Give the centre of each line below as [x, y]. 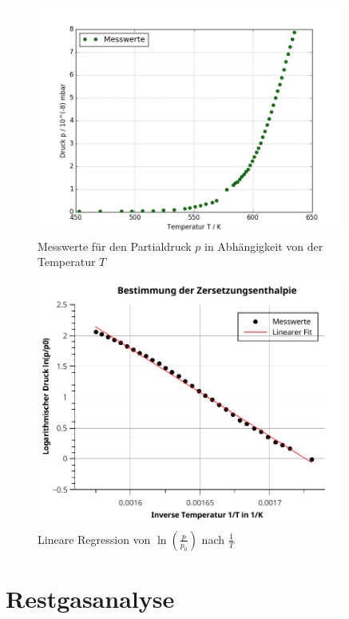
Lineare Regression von [94, 539]
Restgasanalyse [90, 599]
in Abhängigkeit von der [264, 246]
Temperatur [67, 262]
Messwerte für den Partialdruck [115, 246]
